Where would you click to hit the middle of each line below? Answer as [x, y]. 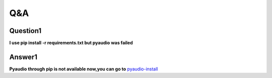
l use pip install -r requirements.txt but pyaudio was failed [71, 43]
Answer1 [23, 57]
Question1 [25, 31]
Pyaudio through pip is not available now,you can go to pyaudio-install [84, 69]
